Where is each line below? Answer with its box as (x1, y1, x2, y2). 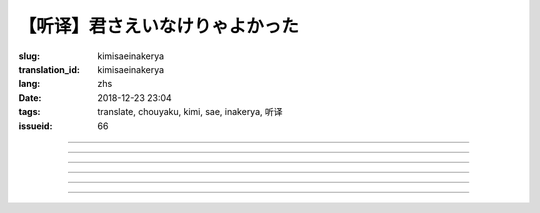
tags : (18, 106, 41, 118)
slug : (18, 50, 40, 62)
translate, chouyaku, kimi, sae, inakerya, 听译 (97, 106, 284, 118)
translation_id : (18, 63, 80, 75)
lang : (18, 78, 41, 90)
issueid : (18, 120, 53, 132)
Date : (18, 91, 42, 104)
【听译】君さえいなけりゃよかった (18, 15, 300, 37)
